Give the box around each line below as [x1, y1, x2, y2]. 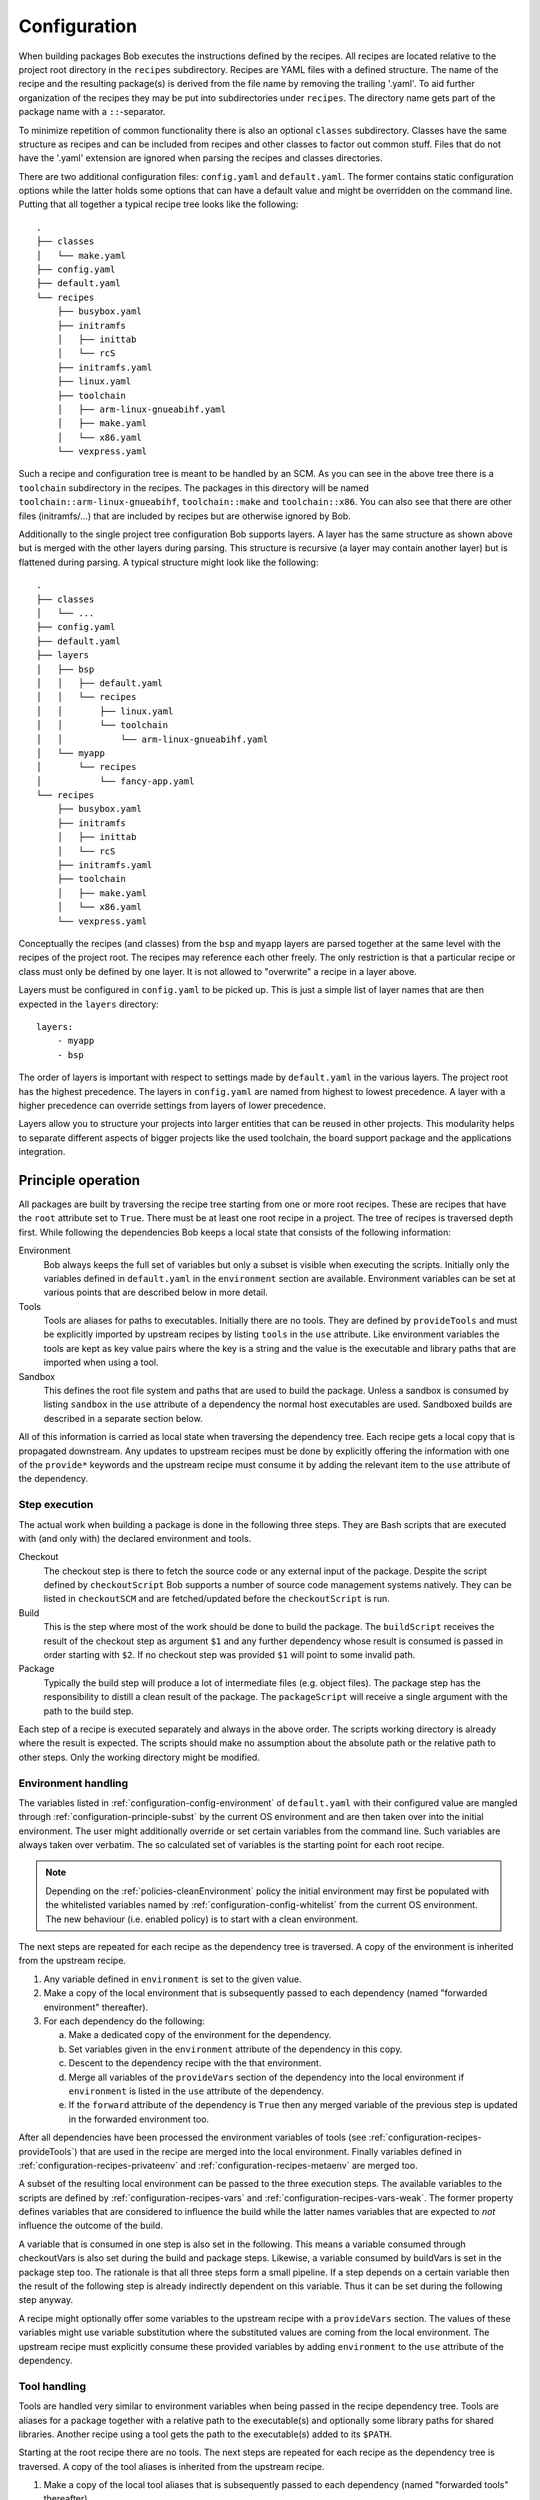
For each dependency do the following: [43, 2015, 205, 2027]
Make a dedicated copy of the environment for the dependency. [68, 2029, 332, 2041]
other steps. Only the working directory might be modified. [18, 1751, 260, 1763]
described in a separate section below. [43, 1412, 204, 1424]
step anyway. [18, 2294, 74, 2306]
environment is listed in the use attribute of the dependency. [68, 2085, 324, 2097]
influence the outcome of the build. [18, 2220, 164, 2232]
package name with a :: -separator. [18, 106, 166, 118]
